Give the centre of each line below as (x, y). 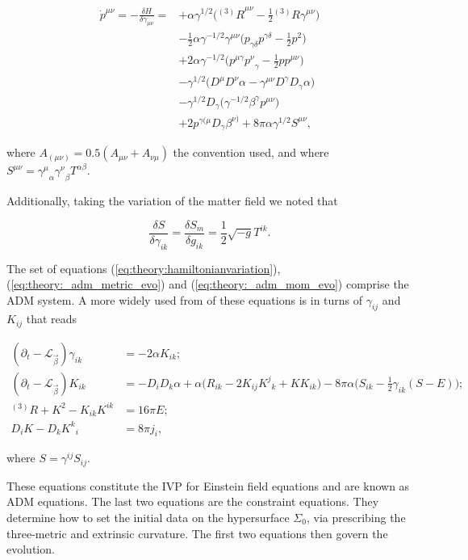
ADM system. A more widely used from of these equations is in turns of (185, 299)
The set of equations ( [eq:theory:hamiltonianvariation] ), (144, 268)
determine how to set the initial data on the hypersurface (148, 517)
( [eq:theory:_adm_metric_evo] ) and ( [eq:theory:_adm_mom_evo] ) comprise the (208, 284)
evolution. (31, 549)
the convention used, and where (251, 152)
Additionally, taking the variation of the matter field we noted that (172, 201)
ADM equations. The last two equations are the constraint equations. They (193, 501)
